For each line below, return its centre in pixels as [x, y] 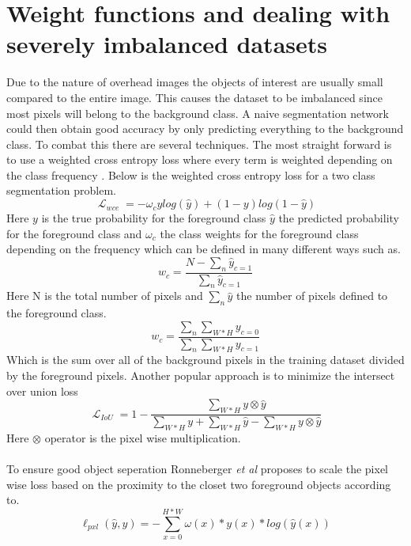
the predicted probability [339, 218]
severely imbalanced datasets [167, 44]
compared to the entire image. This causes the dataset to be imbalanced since [194, 97]
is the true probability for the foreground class [154, 218]
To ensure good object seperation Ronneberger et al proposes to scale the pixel [198, 469]
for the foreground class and [74, 233]
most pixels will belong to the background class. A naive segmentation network [198, 113]
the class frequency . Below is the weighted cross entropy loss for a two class [191, 174]
